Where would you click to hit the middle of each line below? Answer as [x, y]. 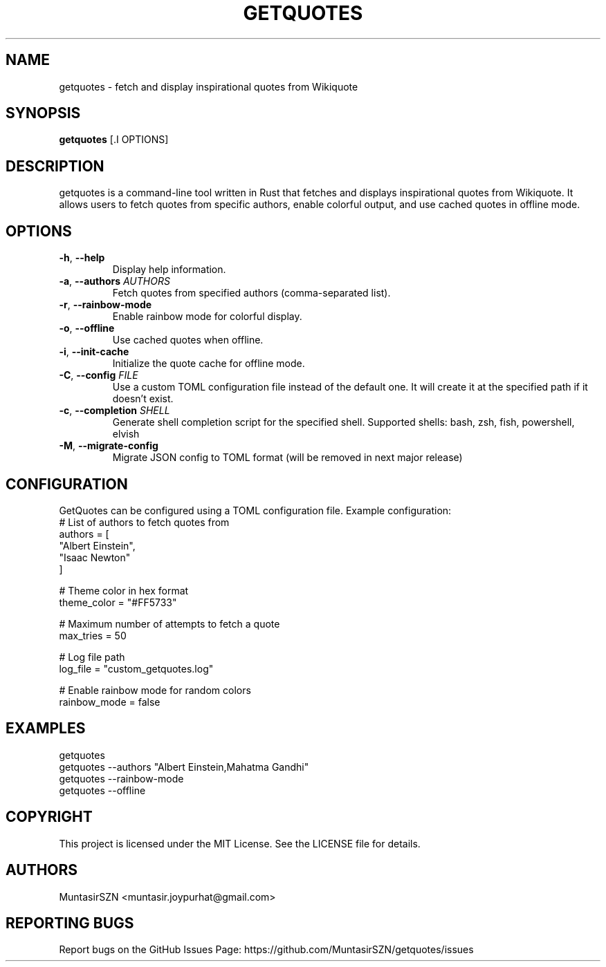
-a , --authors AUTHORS [114, 281]
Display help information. [169, 270]
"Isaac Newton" [95, 557]
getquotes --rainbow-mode [121, 778]
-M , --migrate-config [109, 446]
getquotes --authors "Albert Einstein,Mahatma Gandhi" [184, 767]
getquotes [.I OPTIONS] [114, 140]
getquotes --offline [102, 790]
